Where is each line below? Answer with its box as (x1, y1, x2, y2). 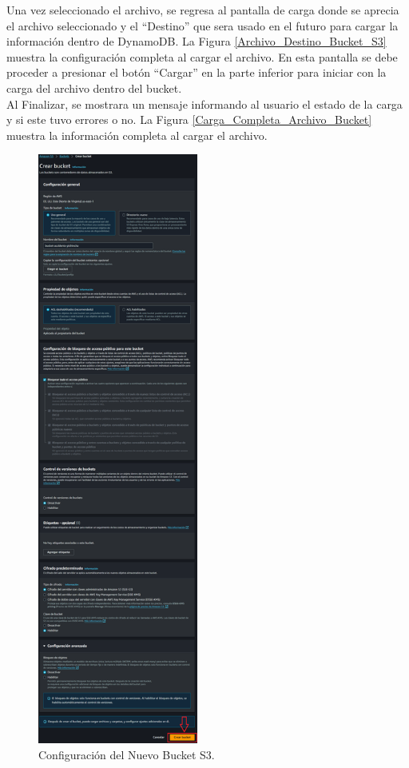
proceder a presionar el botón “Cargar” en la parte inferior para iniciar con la (6, 64, 387, 81)
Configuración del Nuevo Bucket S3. (38, 746, 215, 762)
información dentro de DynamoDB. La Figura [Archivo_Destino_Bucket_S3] (6, 33, 387, 50)
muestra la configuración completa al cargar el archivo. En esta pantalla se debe (6, 48, 398, 65)
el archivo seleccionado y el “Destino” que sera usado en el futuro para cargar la (6, 17, 399, 34)
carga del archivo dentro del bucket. (6, 79, 182, 96)
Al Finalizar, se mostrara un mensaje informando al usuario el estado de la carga (6, 95, 403, 112)
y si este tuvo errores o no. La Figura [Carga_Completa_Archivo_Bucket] (6, 111, 372, 128)
